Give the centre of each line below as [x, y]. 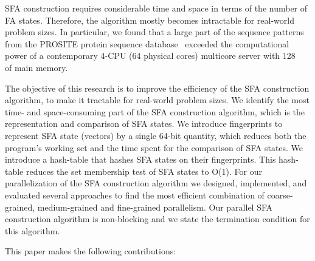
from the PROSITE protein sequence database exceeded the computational [147, 43]
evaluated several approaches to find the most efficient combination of [135, 195]
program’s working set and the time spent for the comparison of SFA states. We [154, 147]
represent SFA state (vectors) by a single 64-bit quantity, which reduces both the [156, 135]
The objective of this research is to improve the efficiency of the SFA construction [157, 88]
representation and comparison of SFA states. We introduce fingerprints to [144, 124]
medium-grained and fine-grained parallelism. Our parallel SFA [155, 207]
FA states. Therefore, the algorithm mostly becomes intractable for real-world [150, 20]
